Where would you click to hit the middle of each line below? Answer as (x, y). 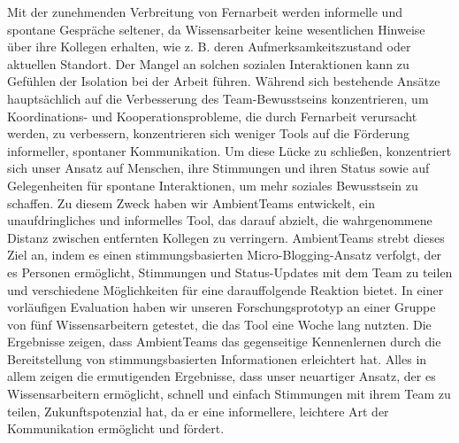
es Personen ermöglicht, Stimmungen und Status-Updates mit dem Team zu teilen (230, 272)
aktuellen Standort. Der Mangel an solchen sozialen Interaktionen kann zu (208, 63)
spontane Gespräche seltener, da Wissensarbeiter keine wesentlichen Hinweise (216, 29)
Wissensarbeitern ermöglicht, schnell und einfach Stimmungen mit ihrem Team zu (229, 394)
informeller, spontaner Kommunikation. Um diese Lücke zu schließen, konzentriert (229, 150)
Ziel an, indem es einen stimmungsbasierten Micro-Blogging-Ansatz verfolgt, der (225, 255)
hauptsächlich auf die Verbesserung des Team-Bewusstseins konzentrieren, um (218, 98)
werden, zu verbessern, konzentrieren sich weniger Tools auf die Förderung (209, 133)
